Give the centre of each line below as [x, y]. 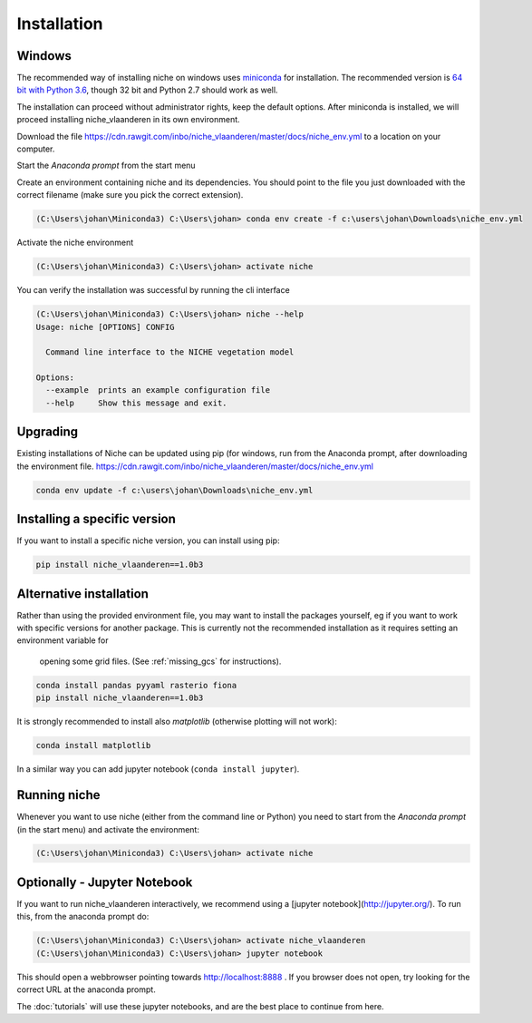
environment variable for [63, 640]
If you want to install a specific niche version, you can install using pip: [148, 541]
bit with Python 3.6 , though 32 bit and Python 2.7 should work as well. [147, 90]
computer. [36, 149]
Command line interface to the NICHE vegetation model [170, 352]
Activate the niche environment [75, 243]
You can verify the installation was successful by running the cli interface [153, 290]
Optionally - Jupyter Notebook [105, 882]
